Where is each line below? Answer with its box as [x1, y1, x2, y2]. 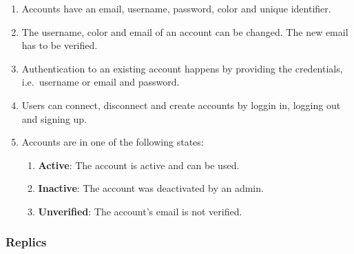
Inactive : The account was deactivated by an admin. [38, 181, 264, 195]
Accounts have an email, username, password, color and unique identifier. [21, 1, 331, 15]
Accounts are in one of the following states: [21, 135, 204, 149]
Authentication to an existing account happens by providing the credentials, [21, 61, 343, 75]
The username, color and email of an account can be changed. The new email [21, 24, 348, 39]
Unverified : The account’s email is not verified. [38, 204, 242, 218]
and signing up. [21, 111, 87, 126]
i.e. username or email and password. [21, 75, 180, 89]
